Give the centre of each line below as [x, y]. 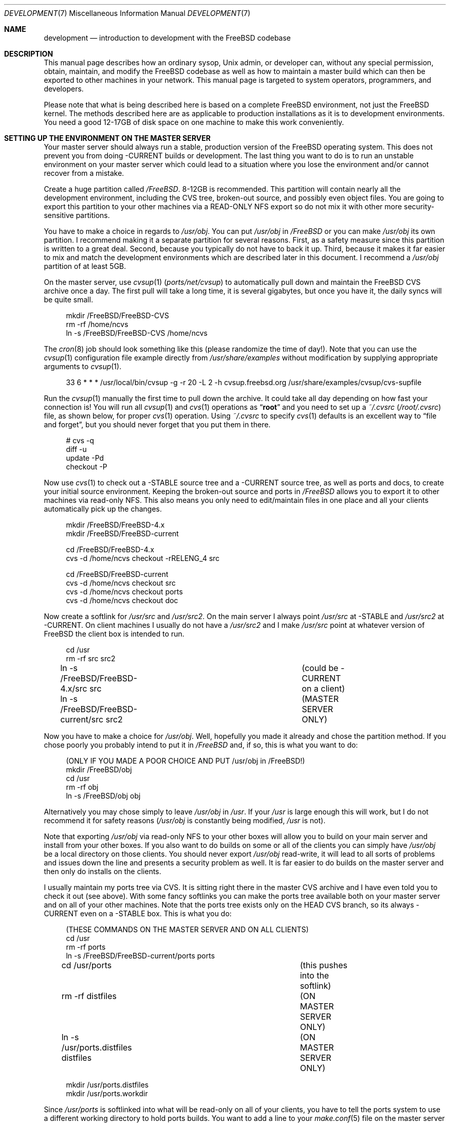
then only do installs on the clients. [102, 871]
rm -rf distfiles [89, 996]
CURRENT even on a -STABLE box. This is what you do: [138, 913]
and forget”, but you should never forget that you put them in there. [157, 424]
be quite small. [69, 300]
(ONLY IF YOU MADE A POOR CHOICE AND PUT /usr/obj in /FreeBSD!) [185, 761]
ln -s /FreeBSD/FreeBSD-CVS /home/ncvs [137, 333]
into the [314, 975]
